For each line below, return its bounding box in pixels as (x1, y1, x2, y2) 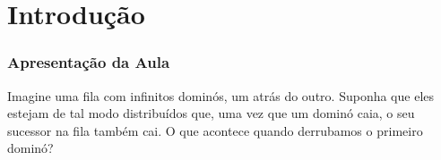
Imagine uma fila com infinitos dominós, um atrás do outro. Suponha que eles (7, 86, 435, 105)
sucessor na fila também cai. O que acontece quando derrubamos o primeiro (7, 121, 423, 139)
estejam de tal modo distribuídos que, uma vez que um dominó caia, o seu (7, 104, 415, 122)
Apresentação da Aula (7, 51, 170, 73)
